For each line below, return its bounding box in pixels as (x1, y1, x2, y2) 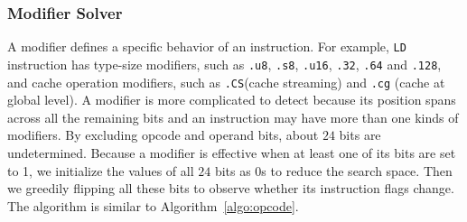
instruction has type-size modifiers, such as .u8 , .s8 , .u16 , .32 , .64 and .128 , (7, 54, 442, 73)
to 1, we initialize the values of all (7, 161, 194, 180)
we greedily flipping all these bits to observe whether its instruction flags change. (7, 179, 454, 198)
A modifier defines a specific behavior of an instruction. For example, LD (7, 37, 406, 56)
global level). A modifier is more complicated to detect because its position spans (7, 90, 456, 109)
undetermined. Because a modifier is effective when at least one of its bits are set (7, 143, 456, 162)
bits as (214, 161, 251, 180)
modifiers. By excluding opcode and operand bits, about (7, 125, 319, 144)
